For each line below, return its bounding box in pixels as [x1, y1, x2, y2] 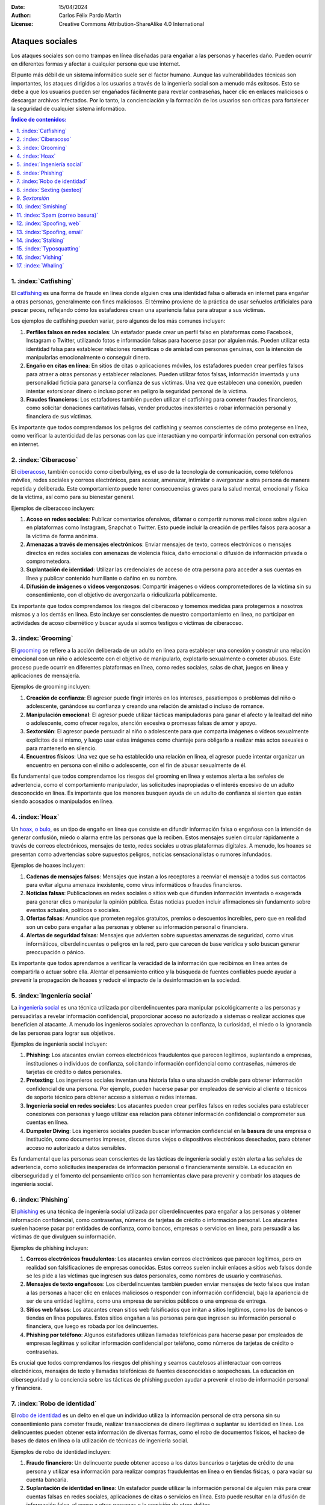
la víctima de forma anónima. [26, 532, 99, 539]
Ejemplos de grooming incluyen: [11, 683, 91, 690]
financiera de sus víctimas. [26, 412, 93, 420]
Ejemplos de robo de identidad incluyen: [11, 1448, 111, 1455]
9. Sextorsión [16, 194, 49, 202]
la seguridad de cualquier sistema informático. [11, 105, 126, 113]
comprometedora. [26, 557, 71, 565]
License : [11, 20, 33, 27]
